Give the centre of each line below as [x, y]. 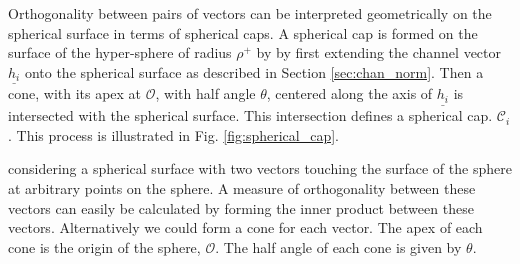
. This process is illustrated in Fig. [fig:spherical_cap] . [173, 134]
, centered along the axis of [349, 93]
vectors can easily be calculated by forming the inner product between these [241, 207]
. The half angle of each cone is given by [338, 246]
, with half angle [205, 93]
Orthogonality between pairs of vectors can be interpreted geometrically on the [250, 13]
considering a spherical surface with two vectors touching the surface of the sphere [260, 168]
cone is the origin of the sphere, [104, 246]
